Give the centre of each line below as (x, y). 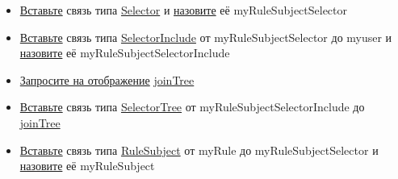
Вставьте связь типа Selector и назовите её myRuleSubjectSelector (184, 10)
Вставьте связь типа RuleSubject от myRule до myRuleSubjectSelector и (199, 150)
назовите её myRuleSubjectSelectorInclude (125, 53)
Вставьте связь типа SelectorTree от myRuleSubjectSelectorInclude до (192, 107)
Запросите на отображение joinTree (107, 79)
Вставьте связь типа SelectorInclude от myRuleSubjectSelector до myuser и (206, 37)
